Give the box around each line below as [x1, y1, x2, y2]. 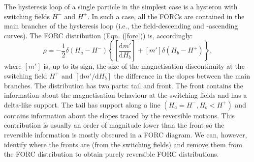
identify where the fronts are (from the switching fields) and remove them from [4, 139, 242, 149]
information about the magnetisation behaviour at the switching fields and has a [4, 90, 247, 100]
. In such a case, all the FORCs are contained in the [87, 11, 245, 21]
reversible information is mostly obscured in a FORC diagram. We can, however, [4, 129, 247, 139]
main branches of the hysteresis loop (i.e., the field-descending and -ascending [4, 21, 238, 31]
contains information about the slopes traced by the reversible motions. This [4, 110, 235, 120]
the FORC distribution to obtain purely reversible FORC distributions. [4, 149, 219, 159]
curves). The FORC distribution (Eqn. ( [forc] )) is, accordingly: [4, 30, 193, 40]
